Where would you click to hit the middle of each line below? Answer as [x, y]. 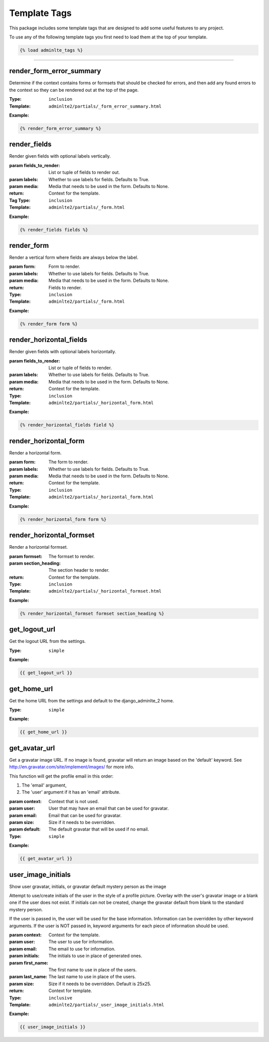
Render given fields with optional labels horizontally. [63, 352]
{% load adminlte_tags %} [51, 50]
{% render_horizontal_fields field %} [67, 425]
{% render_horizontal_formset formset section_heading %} [92, 613]
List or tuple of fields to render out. [84, 173]
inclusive [60, 998]
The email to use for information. [82, 949]
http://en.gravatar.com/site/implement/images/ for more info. [72, 767]
